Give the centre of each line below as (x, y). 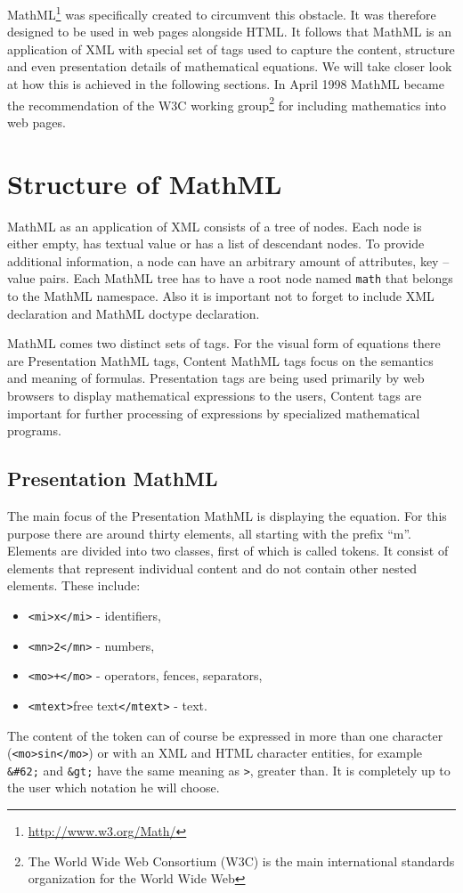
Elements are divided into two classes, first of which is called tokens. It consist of (228, 551)
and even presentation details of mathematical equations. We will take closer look (230, 66)
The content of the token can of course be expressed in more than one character (225, 735)
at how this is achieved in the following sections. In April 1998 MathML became (226, 84)
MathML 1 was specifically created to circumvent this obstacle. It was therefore (222, 13)
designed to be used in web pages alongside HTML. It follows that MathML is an (229, 32)
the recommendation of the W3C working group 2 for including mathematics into (227, 103)
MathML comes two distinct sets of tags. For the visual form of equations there (224, 343)
